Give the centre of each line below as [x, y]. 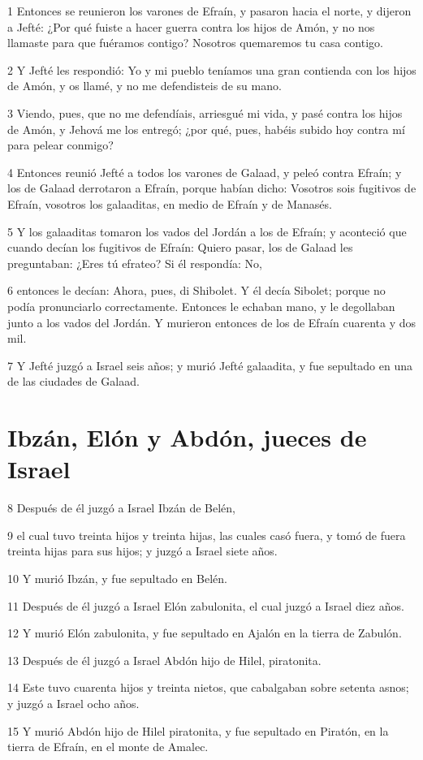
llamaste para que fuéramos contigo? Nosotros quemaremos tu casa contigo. [195, 43]
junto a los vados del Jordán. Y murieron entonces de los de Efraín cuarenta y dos [212, 322]
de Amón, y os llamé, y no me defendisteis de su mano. [145, 86]
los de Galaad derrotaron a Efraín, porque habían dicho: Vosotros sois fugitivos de [212, 188]
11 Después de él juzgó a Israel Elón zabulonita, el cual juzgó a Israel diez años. [206, 605]
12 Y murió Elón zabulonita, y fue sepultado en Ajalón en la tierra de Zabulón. [205, 633]
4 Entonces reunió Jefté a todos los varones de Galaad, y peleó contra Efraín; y [205, 172]
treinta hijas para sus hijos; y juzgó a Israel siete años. [142, 551]
